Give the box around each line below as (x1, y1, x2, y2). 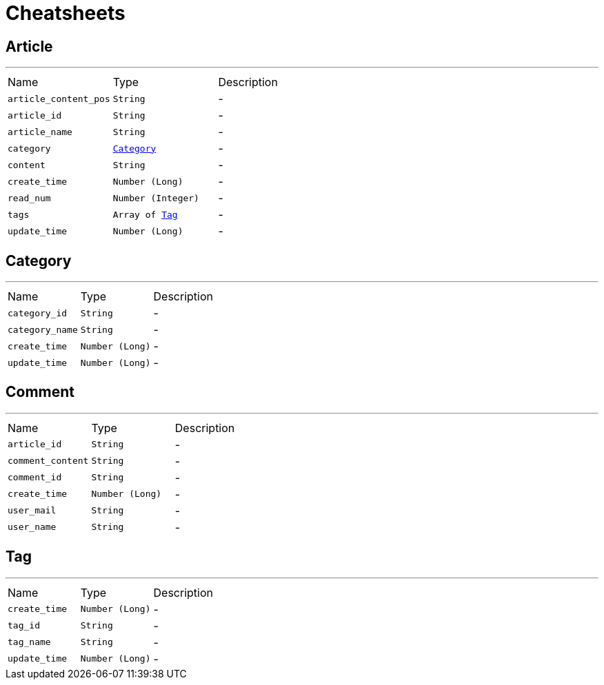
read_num (8, 192, 51, 203)
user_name (8, 522, 57, 533)
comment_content (8, 456, 89, 467)
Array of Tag (112, 209, 178, 220)
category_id (8, 307, 68, 318)
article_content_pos (8, 93, 110, 104)
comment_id (8, 472, 62, 483)
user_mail (8, 505, 57, 516)
